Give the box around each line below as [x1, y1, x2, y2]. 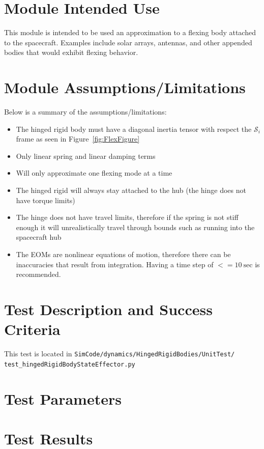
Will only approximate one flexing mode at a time [16, 167, 172, 178]
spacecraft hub [16, 232, 62, 242]
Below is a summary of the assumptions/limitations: [4, 106, 167, 117]
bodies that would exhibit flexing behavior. [4, 47, 138, 58]
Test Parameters [4, 388, 122, 409]
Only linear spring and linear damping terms [16, 150, 156, 161]
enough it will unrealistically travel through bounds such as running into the [16, 221, 255, 232]
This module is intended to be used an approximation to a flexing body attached [4, 27, 256, 38]
